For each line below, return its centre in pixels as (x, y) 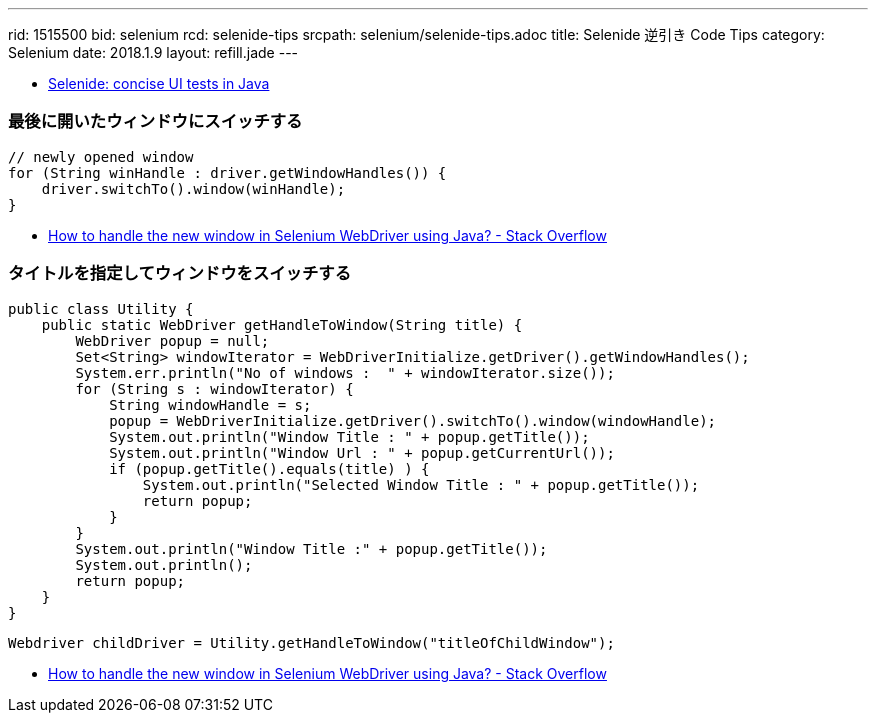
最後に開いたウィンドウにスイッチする (155, 121)
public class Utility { (101, 308)
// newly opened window (101, 156)
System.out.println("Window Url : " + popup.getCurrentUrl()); (362, 452)
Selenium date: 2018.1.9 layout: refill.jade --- (153, 52)
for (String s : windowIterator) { (214, 388)
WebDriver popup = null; (172, 340)
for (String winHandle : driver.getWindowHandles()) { (227, 172)
